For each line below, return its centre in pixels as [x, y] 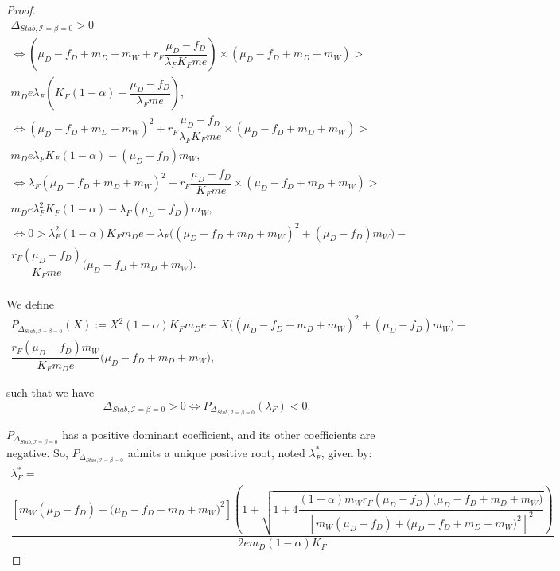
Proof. [21, 10]
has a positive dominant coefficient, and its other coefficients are [219, 434]
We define [30, 304]
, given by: [346, 452]
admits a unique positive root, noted [216, 452]
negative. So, [37, 452]
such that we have [51, 392]
